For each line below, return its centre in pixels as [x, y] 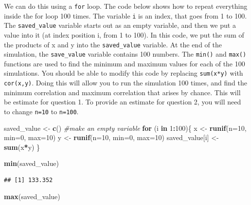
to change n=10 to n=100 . [41, 111]
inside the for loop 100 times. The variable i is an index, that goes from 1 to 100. [125, 15]
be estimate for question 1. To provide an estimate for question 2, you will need [123, 102]
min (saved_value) [31, 163]
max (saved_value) [32, 196]
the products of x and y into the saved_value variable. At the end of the [113, 44]
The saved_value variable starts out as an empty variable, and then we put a [120, 25]
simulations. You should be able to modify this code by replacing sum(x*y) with [124, 73]
